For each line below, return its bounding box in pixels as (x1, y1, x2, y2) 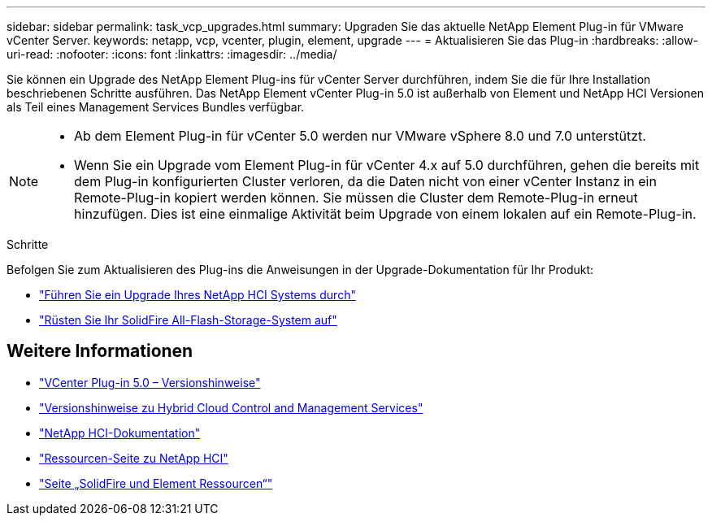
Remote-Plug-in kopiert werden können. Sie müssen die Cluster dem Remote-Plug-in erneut (74, 189, 638, 206)
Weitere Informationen (7, 341, 193, 362)
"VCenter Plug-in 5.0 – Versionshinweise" (39, 375, 261, 389)
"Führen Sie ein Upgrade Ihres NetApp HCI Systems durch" (39, 288, 356, 302)
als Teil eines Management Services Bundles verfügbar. (7, 100, 305, 114)
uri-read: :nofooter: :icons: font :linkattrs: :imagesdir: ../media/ (7, 47, 337, 61)
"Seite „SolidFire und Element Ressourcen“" (39, 476, 273, 490)
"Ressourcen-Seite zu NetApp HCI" (39, 450, 228, 465)
